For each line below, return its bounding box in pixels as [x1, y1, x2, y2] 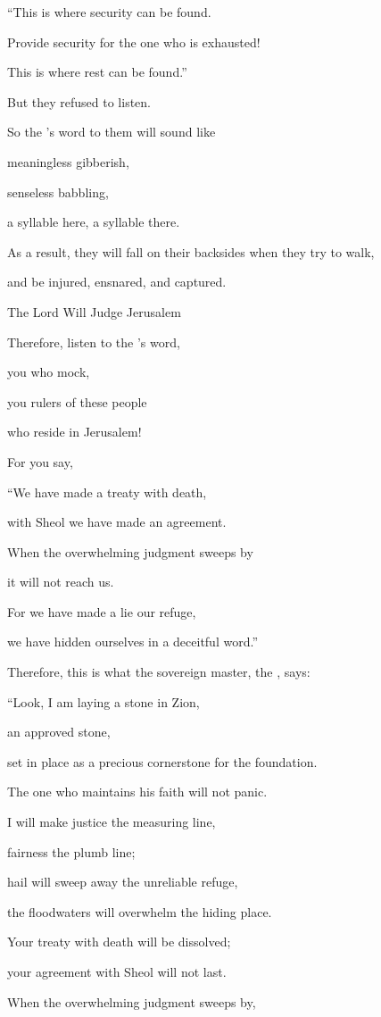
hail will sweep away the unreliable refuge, [7, 872, 238, 891]
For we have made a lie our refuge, [7, 602, 196, 621]
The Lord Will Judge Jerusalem [7, 302, 181, 321]
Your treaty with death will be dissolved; [7, 932, 231, 951]
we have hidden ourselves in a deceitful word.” [7, 632, 258, 651]
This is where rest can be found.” [7, 63, 187, 81]
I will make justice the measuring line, [7, 813, 216, 831]
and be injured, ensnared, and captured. [7, 272, 227, 291]
